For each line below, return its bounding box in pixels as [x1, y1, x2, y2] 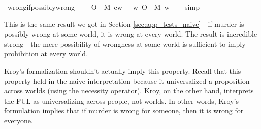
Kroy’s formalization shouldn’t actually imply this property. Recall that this [4, 65, 241, 76]
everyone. [4, 115, 33, 125]
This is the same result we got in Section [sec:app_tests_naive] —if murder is [4, 18, 244, 29]
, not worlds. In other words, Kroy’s [127, 95, 239, 106]
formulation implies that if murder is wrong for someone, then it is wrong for [4, 105, 244, 116]
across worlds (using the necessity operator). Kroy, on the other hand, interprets [4, 85, 254, 96]
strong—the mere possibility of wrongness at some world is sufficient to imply [4, 38, 246, 49]
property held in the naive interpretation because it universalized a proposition [4, 75, 250, 86]
